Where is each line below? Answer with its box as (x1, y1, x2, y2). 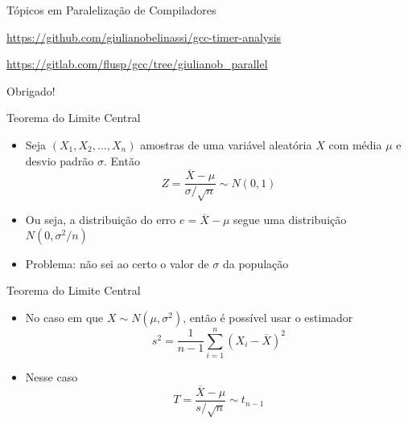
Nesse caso (25, 369, 78, 385)
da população (222, 255, 289, 271)
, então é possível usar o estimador (183, 308, 353, 325)
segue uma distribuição (233, 211, 347, 228)
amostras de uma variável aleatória (140, 136, 312, 153)
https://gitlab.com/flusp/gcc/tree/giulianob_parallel (6, 55, 268, 72)
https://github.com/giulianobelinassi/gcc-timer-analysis (6, 28, 282, 45)
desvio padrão (25, 152, 94, 169)
